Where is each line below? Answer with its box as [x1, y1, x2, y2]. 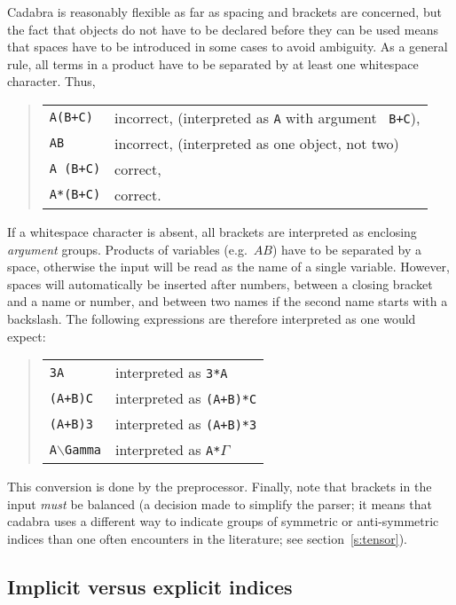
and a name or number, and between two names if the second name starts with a [7, 292, 448, 310]
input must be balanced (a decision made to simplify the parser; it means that [7, 494, 432, 513]
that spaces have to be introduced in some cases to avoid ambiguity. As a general [7, 37, 448, 56]
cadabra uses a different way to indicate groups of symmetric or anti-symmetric [7, 512, 439, 530]
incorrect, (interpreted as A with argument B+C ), [114, 106, 421, 128]
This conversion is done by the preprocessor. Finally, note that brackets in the [7, 477, 432, 496]
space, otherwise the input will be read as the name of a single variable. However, [7, 257, 450, 276]
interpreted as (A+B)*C [115, 388, 257, 409]
